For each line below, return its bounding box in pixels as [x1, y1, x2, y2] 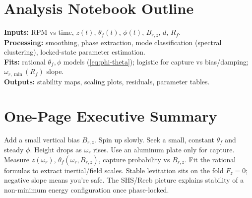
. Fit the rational [184, 154, 236, 164]
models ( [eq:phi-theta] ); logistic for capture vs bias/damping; [63, 56, 249, 66]
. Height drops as [30, 144, 82, 154]
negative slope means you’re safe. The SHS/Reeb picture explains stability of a [4, 175, 244, 185]
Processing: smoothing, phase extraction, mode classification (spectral [4, 37, 222, 47]
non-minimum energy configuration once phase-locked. [4, 184, 169, 195]
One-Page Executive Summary [4, 105, 217, 126]
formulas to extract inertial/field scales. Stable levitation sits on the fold [4, 165, 224, 175]
